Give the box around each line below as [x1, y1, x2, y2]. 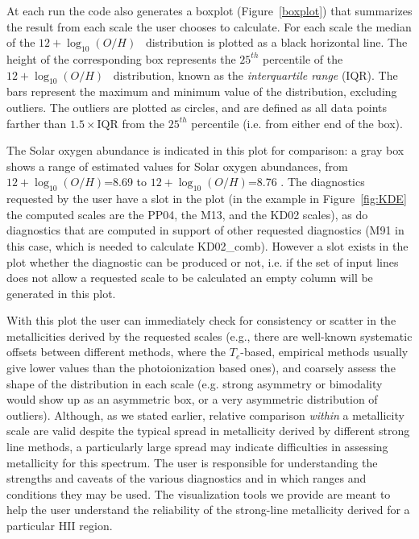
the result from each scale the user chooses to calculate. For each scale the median [6, 18, 412, 35]
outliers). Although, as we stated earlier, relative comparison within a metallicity [6, 406, 404, 423]
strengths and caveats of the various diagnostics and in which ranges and [6, 470, 367, 487]
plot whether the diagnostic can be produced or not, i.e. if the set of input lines [6, 253, 399, 270]
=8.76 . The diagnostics [247, 173, 365, 190]
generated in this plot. [6, 284, 116, 301]
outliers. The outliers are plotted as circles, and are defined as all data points [6, 98, 387, 115]
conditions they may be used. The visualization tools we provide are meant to [6, 485, 391, 502]
